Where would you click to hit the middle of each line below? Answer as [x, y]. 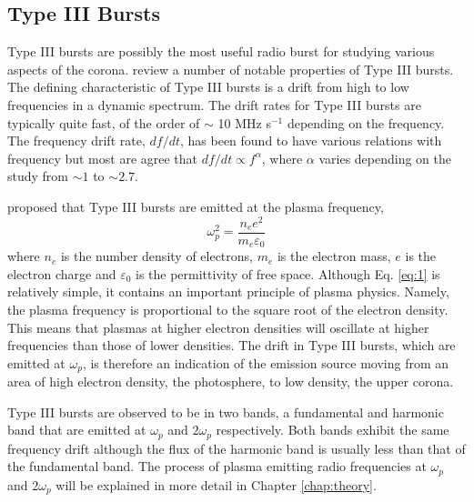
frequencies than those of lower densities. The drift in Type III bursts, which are [232, 345]
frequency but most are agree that [103, 158]
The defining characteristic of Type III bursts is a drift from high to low [208, 87]
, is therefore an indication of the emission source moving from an [266, 362]
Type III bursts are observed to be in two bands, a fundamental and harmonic [226, 412]
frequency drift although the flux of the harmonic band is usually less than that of [237, 448]
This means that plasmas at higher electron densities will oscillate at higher [218, 327]
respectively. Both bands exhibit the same [333, 430]
